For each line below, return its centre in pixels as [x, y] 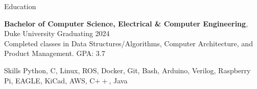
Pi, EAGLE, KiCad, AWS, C [50, 80]
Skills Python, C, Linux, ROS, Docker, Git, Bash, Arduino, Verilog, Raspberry [127, 70]
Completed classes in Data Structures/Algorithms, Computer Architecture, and [128, 43]
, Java [118, 80]
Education [20, 6]
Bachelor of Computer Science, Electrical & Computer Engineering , [126, 23]
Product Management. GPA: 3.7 [55, 53]
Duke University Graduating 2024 [57, 33]
